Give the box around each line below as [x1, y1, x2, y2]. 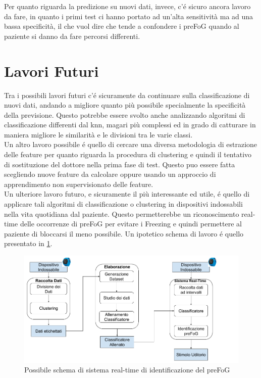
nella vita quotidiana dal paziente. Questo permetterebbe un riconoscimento [4, 208, 239, 219]
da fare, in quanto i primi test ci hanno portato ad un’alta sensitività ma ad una [4, 11, 253, 21]
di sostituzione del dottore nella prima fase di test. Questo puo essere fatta [4, 159, 235, 169]
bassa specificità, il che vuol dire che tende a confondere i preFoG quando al [4, 21, 239, 31]
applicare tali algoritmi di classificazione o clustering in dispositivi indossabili [4, 199, 243, 209]
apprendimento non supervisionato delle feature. [4, 178, 153, 189]
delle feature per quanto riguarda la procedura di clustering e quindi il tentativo [4, 149, 252, 160]
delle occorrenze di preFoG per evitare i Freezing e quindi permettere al [20, 218, 242, 229]
